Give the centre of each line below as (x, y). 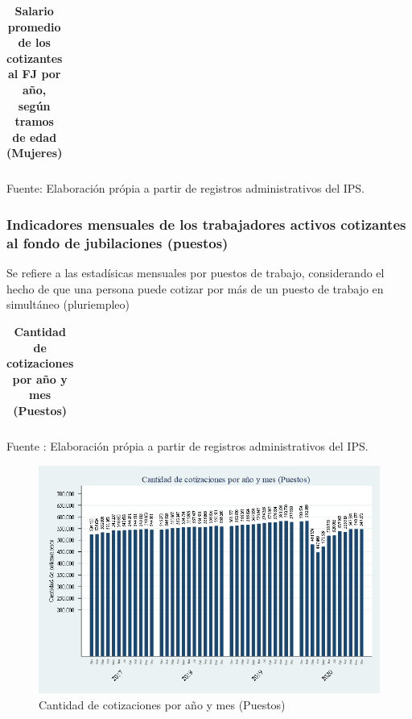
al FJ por (34, 74)
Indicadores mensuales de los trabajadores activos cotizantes (206, 224)
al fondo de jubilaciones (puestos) (117, 242)
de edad (35, 137)
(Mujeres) (35, 153)
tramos (34, 121)
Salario (34, 10)
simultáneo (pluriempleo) (68, 304)
